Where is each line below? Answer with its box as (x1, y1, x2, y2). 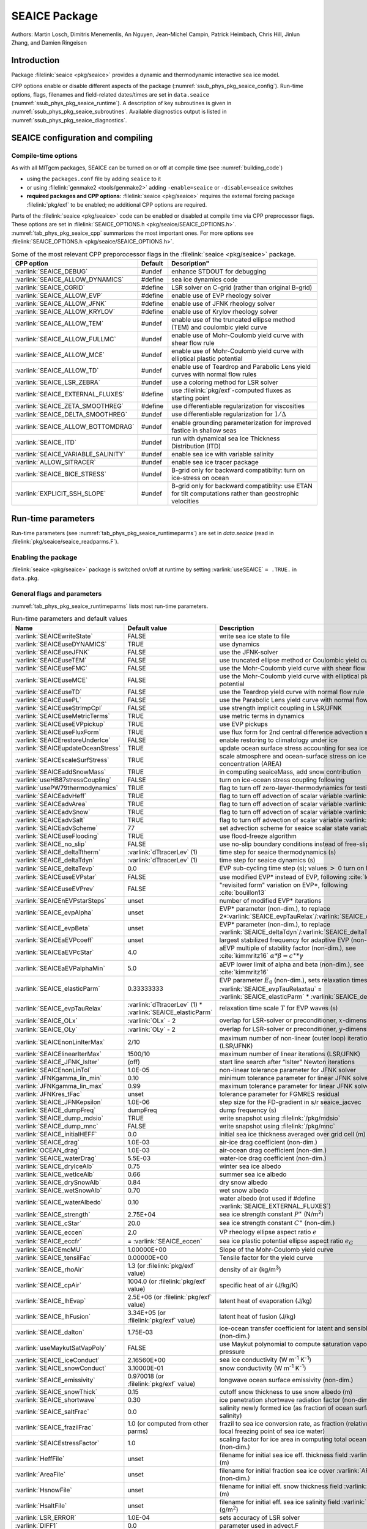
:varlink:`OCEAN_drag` (15, 1146, 80, 1154)
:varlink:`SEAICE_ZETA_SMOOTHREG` (15, 401, 124, 410)
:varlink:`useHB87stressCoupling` (15, 776, 111, 784)
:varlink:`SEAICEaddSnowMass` (15, 768, 106, 776)
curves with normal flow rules (171, 370, 257, 379)
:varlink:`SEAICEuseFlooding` (15, 832, 99, 840)
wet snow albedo (219, 1186, 269, 1194)
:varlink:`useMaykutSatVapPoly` (15, 1344, 107, 1352)
